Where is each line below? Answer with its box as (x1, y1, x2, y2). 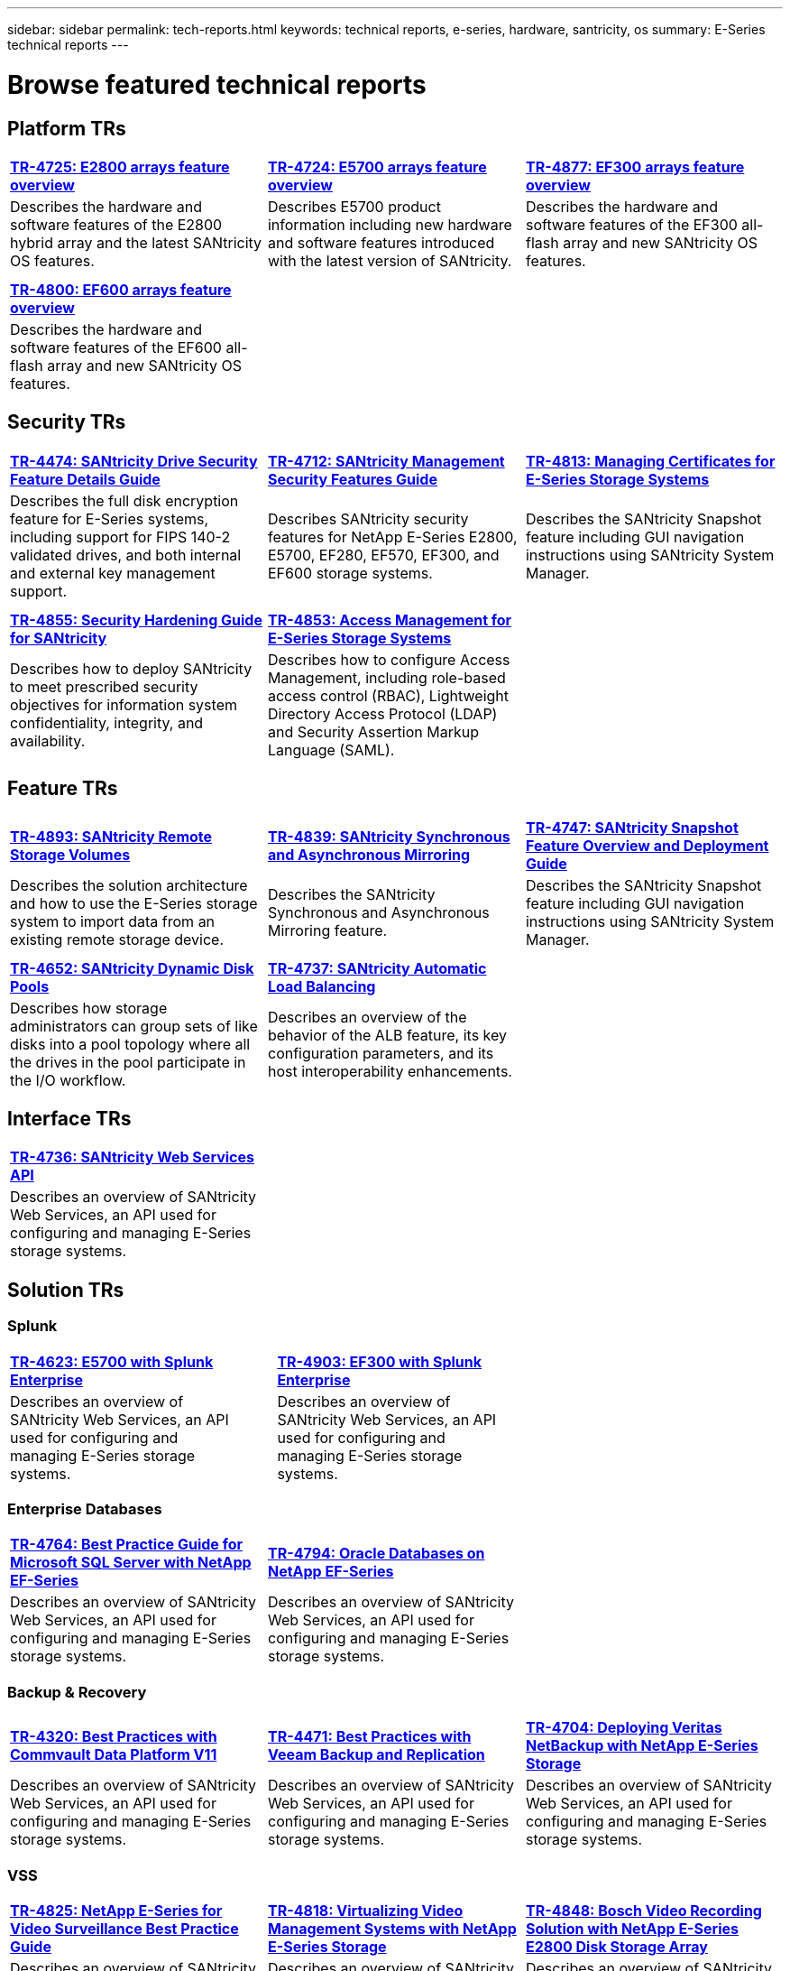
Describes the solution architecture (10, 875, 248, 894)
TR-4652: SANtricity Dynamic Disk (10, 958, 254, 977)
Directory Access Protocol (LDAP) (267, 704, 498, 723)
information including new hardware (267, 215, 512, 234)
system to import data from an (10, 911, 216, 930)
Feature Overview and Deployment (525, 836, 769, 855)
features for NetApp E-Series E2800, (267, 527, 518, 546)
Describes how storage (10, 998, 168, 1017)
